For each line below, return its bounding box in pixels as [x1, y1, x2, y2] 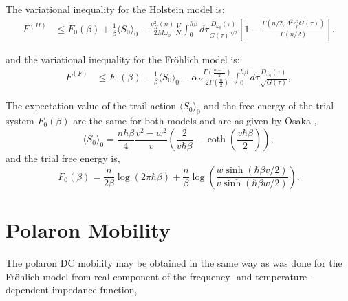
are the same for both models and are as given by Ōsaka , [73, 113, 317, 128]
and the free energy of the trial [204, 98, 334, 113]
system [6, 113, 34, 128]
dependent [6, 282, 50, 297]
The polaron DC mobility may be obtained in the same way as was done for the [6, 255, 342, 269]
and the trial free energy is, [6, 151, 120, 166]
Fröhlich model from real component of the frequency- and [6, 269, 252, 283]
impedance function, [52, 282, 138, 297]
